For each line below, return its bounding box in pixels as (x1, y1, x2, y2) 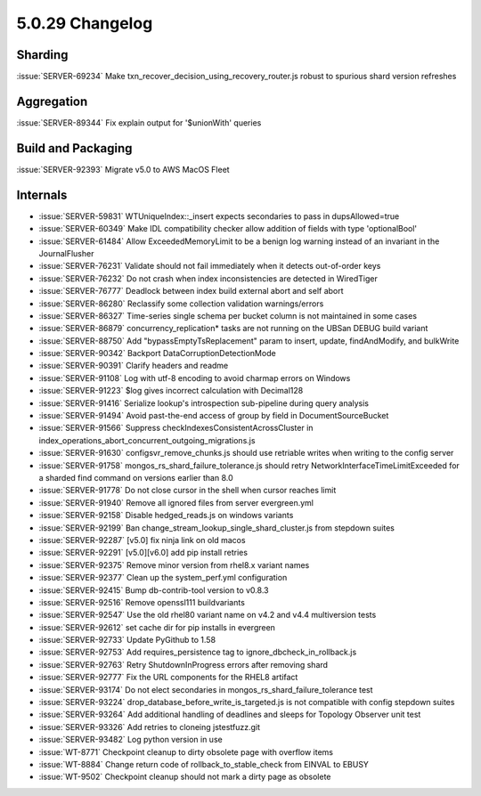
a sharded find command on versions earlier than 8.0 (38, 472, 233, 483)
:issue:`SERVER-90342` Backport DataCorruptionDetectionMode (38, 348, 276, 359)
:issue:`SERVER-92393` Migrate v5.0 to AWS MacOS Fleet (16, 164, 231, 175)
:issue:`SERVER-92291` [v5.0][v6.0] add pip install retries (38, 548, 249, 558)
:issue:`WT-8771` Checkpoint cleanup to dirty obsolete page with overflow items (38, 746, 334, 757)
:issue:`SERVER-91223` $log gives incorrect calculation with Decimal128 (38, 386, 304, 396)
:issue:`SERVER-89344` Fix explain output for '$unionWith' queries (16, 117, 262, 128)
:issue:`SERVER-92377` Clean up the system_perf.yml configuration (38, 573, 288, 583)
